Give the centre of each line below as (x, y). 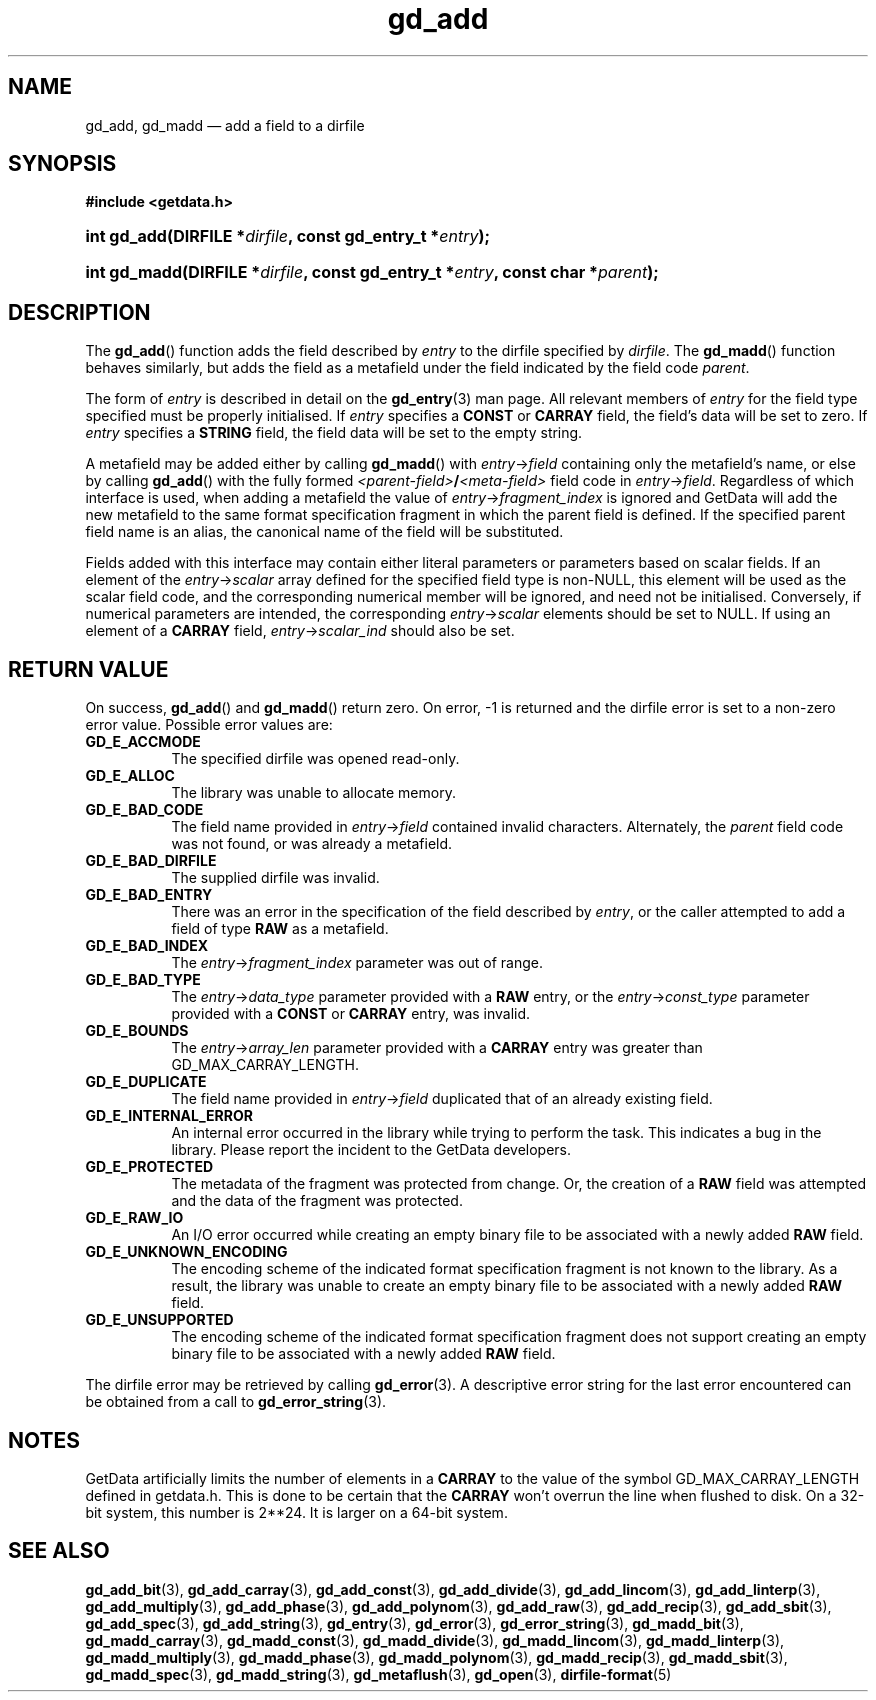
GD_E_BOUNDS (137, 1031)
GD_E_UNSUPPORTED (159, 1320)
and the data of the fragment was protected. (317, 1201)
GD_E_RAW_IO (134, 1218)
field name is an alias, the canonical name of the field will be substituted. (324, 532)
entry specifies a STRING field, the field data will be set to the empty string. (334, 433)
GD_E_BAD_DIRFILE (151, 861)
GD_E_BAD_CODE (144, 810)
